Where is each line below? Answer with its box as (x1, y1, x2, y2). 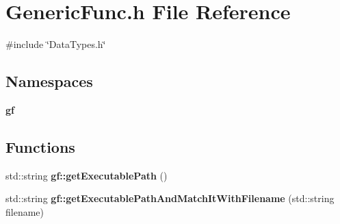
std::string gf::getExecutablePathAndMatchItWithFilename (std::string (5, 191, 335, 206)
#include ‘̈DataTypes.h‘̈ (5, 37, 106, 51)
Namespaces (5, 71, 93, 92)
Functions (5, 136, 75, 157)
